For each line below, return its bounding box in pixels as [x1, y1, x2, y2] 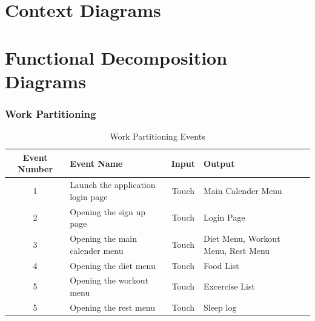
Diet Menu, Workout [203, 232, 280, 245]
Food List [203, 259, 239, 271]
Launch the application [70, 178, 156, 191]
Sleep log [203, 300, 237, 313]
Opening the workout [70, 274, 149, 287]
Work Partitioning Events [110, 130, 205, 143]
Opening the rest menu [70, 300, 156, 313]
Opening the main [70, 232, 137, 245]
